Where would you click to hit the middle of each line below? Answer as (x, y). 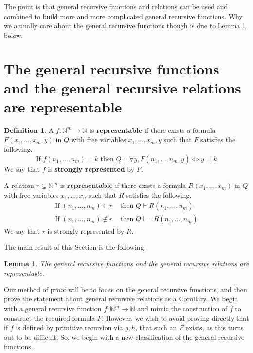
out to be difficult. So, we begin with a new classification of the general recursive (124, 337)
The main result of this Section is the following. (75, 247)
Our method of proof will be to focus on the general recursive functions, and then (126, 289)
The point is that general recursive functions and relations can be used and (116, 6)
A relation (19, 185)
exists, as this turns (215, 327)
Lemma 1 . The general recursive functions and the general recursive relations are (126, 263)
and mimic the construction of (182, 308)
